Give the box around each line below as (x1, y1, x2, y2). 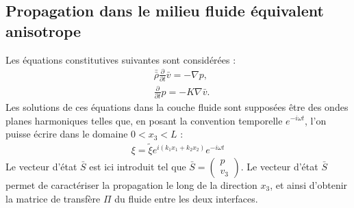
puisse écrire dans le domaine (5, 127, 128, 141)
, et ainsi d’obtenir (270, 177, 348, 192)
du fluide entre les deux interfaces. (114, 191, 258, 205)
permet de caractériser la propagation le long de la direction (5, 177, 257, 192)
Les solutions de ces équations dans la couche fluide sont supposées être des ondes (5, 99, 349, 114)
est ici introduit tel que (89, 159, 186, 173)
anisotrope (5, 20, 81, 41)
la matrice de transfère (5, 191, 101, 205)
